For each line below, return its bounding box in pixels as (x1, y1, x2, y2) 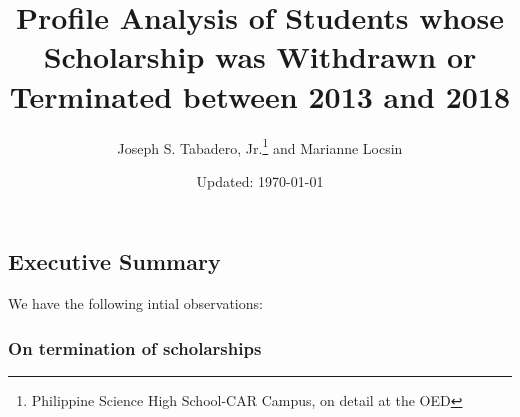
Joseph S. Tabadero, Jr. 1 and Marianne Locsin (117, 134, 403, 158)
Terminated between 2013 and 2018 (9, 75, 511, 116)
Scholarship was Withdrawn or (43, 36, 477, 77)
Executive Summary (8, 246, 221, 277)
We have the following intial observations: (8, 293, 263, 314)
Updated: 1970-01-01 (196, 170, 324, 191)
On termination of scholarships (8, 335, 262, 360)
